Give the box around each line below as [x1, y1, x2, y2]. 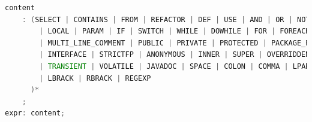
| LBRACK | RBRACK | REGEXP [39, 74, 151, 83]
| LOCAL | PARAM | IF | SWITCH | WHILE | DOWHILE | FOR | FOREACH [39, 27, 310, 36]
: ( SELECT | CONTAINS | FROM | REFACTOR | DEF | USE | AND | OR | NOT [22, 15, 310, 24]
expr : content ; [5, 109, 65, 118]
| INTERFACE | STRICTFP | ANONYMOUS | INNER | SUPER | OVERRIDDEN [39, 50, 310, 59]
